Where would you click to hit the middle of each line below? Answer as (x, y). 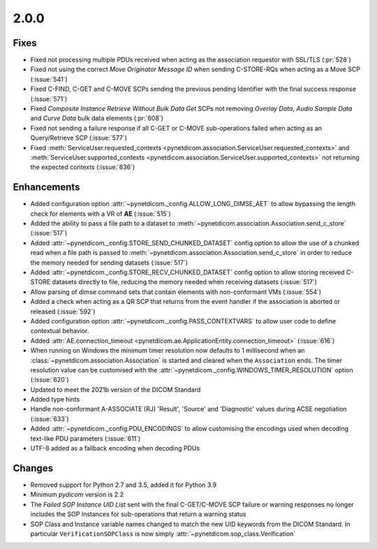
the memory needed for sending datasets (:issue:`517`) (109, 263)
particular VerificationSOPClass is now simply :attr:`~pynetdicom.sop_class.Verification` (163, 534)
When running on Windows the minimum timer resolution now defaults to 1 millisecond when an (168, 351)
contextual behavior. (60, 331)
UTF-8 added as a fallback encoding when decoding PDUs (115, 448)
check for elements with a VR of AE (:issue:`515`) (101, 214)
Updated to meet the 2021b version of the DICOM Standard (116, 389)
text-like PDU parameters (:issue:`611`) (86, 438)
